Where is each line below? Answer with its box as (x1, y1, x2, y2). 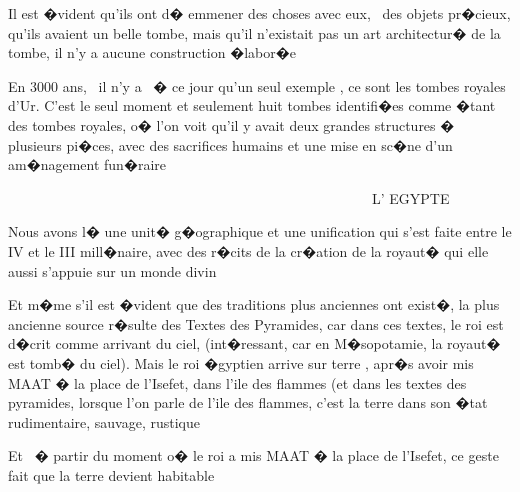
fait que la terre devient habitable (8, 464, 215, 485)
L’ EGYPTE (371, 187, 450, 208)
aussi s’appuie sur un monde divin (8, 260, 217, 281)
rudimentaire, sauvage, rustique (8, 411, 201, 432)
